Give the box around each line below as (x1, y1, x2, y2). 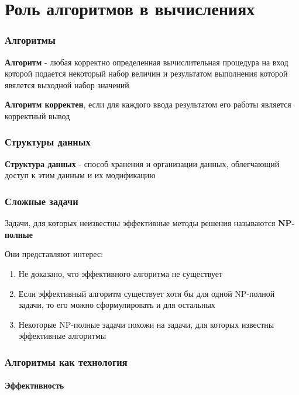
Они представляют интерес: (5, 248, 104, 260)
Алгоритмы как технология (5, 354, 128, 369)
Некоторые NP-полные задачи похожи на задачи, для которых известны (18, 318, 274, 330)
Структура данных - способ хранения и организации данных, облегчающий (5, 157, 280, 169)
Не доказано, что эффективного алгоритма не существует (18, 267, 223, 279)
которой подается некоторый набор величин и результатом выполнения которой (5, 67, 288, 79)
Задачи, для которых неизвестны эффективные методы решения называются (5, 217, 276, 229)
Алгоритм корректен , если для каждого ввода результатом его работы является (5, 98, 291, 110)
